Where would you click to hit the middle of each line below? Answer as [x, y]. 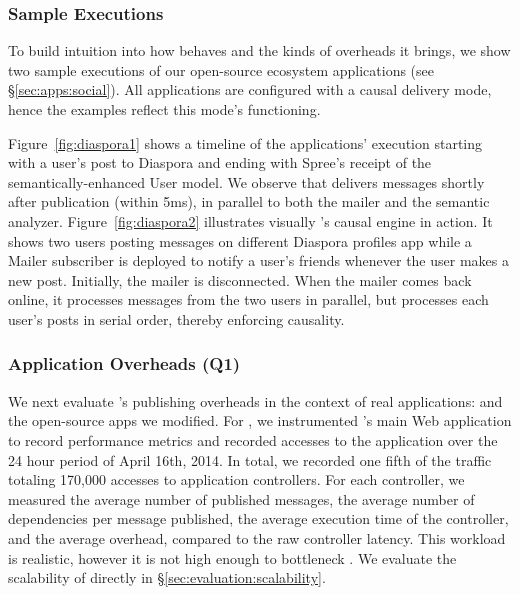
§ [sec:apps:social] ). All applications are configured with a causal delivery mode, [250, 89]
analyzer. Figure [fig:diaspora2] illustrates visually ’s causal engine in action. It [250, 220]
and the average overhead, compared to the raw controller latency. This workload [257, 537]
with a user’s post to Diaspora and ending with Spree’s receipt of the [220, 162]
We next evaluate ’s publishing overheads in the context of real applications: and [255, 400]
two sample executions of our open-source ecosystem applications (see [221, 69]
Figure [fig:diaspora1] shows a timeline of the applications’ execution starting [245, 142]
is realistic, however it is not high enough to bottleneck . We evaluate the [232, 557]
